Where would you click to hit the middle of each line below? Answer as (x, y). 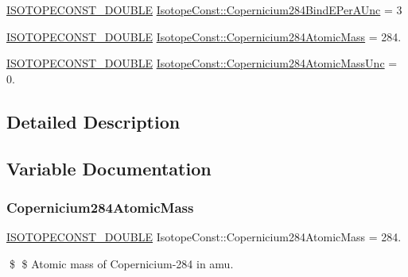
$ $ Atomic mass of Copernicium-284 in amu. (121, 263)
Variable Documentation (109, 168)
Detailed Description (93, 121)
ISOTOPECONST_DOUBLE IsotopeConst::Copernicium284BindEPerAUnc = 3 (204, 10)
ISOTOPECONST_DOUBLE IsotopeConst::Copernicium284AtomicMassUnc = (202, 63)
